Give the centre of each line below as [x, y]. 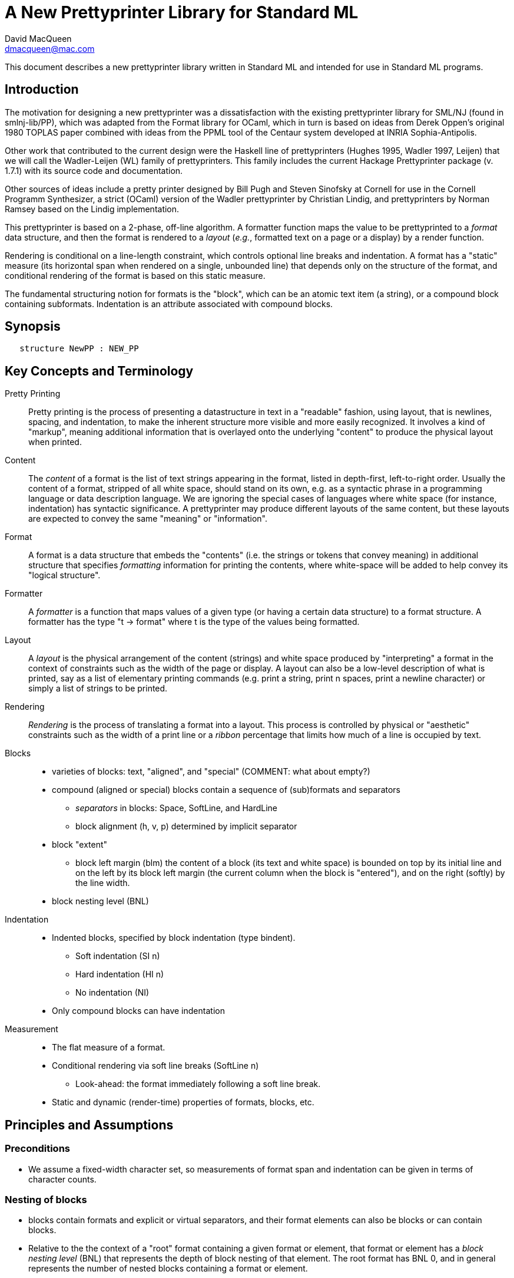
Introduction [42, 90]
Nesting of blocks [46, 1199]
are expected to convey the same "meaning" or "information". [148, 519]
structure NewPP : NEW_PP [79, 349]
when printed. [55, 442]
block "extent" [80, 845]
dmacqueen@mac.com [50, 48]
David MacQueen [38, 38]
